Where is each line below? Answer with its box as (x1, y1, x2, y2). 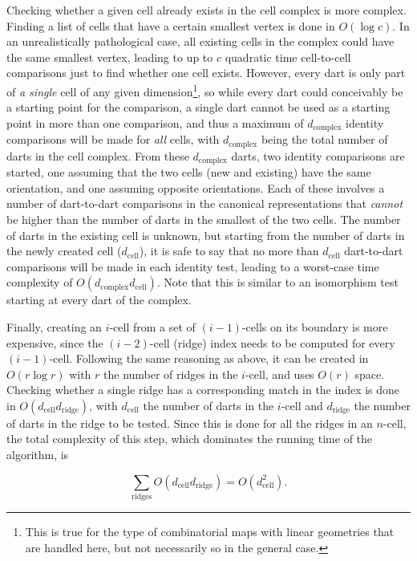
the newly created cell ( (6, 242, 122, 259)
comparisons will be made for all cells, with (6, 131, 220, 148)
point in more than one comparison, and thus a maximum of (6, 114, 304, 131)
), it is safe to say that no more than (139, 242, 319, 259)
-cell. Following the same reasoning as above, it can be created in (49, 350, 369, 367)
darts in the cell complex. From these (6, 147, 189, 164)
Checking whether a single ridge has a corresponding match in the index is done (6, 381, 400, 398)
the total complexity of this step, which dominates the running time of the (6, 430, 373, 447)
